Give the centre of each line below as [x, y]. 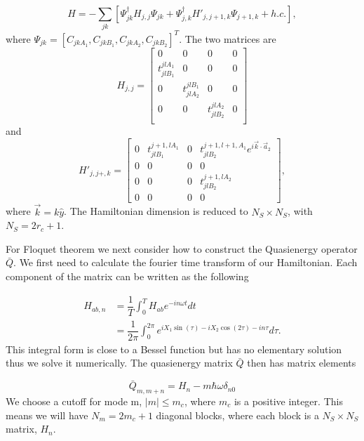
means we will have [47, 415]
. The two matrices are [228, 38]
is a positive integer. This [288, 401]
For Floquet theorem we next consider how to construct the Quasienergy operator [182, 248]
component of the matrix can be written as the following [127, 276]
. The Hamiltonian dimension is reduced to [156, 211]
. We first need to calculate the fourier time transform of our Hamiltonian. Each [186, 262]
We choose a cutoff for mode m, [74, 401]
